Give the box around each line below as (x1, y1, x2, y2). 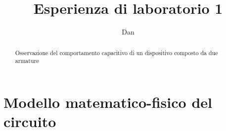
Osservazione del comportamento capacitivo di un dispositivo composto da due (15, 48, 218, 57)
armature (15, 57, 39, 65)
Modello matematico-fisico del (3, 92, 212, 112)
